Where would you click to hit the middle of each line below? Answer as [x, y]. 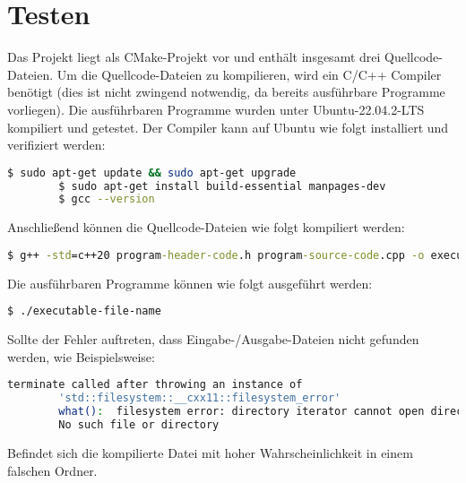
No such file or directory [139, 425]
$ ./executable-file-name [84, 311]
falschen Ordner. [52, 470]
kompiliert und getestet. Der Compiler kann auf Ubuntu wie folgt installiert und [228, 127]
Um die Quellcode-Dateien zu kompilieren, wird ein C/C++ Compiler [249, 74]
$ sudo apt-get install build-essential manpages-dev [222, 186]
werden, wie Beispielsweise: [81, 356]
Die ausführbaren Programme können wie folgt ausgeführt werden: [190, 283]
